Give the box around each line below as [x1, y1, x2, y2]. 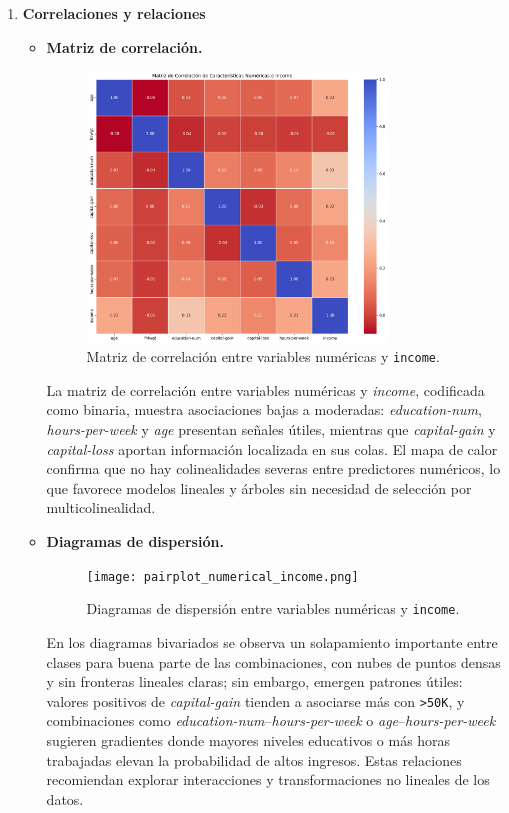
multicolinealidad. [46, 497, 156, 518]
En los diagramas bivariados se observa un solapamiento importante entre [46, 631, 498, 652]
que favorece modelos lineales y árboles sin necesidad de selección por [46, 477, 472, 498]
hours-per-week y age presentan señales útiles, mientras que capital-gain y [46, 419, 496, 440]
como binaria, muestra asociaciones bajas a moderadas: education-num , [46, 399, 482, 420]
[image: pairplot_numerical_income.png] [86, 569, 359, 584]
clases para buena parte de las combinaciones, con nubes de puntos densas [46, 651, 501, 672]
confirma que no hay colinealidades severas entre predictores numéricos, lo [46, 458, 501, 479]
